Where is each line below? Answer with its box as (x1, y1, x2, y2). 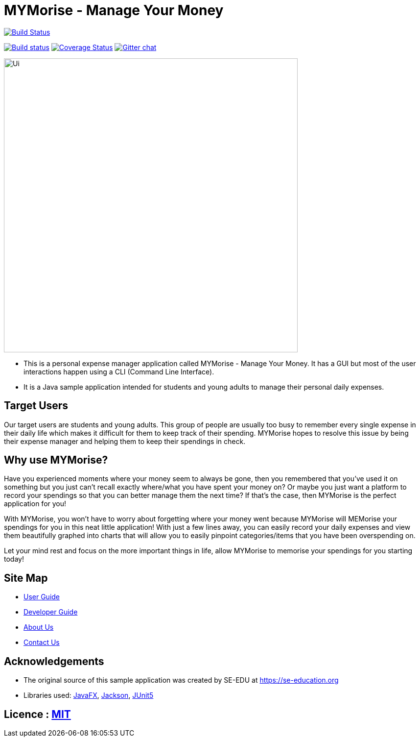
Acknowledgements (4, 655, 104, 667)
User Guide (23, 593, 60, 601)
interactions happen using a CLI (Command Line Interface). (23, 367, 214, 376)
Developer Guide (23, 608, 78, 617)
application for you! (4, 499, 67, 508)
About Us (23, 623, 54, 632)
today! (4, 555, 24, 564)
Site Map (4, 571, 48, 584)
